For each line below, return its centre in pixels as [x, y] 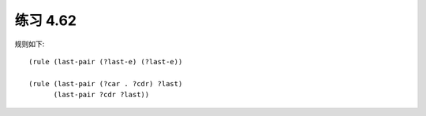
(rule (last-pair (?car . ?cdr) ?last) [106, 83]
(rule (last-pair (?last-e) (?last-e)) [106, 62]
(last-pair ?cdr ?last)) [101, 95]
